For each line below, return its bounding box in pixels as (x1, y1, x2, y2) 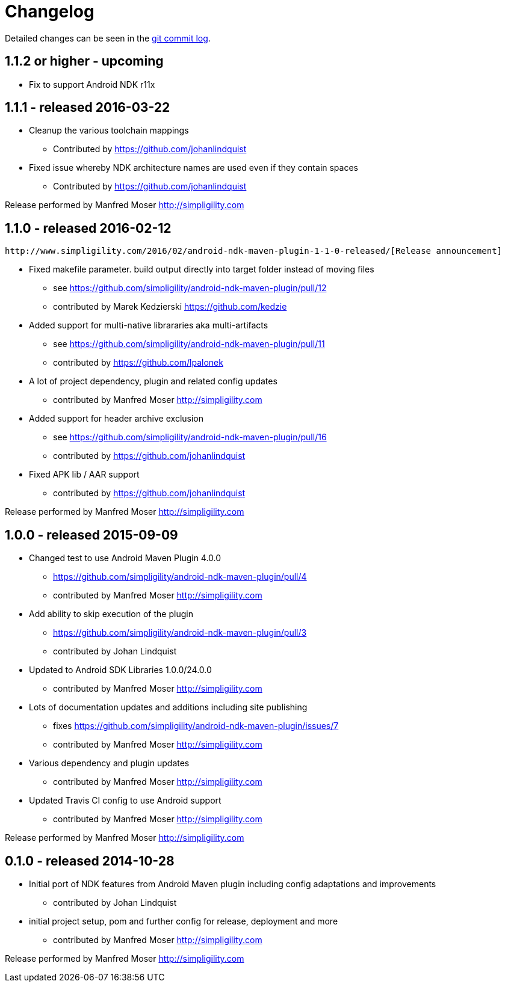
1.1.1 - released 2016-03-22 (5, 100, 170, 115)
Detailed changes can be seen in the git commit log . (5, 32, 211, 43)
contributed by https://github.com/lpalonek (53, 357, 223, 368)
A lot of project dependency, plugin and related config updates (29, 376, 277, 387)
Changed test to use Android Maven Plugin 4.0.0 (29, 553, 222, 564)
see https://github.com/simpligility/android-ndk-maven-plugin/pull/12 (53, 283, 327, 294)
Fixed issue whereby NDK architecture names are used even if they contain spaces (29, 162, 358, 173)
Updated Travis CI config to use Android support (29, 795, 222, 806)
